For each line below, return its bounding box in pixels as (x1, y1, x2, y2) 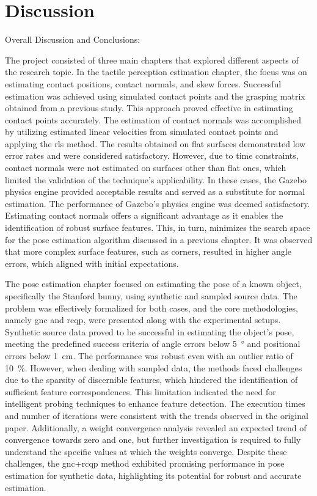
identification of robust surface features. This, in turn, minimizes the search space (5, 221, 310, 234)
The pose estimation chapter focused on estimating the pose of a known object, (5, 277, 302, 290)
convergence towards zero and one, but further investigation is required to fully (5, 433, 301, 446)
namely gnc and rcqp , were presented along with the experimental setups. (5, 313, 281, 326)
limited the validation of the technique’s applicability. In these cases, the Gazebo (5, 173, 307, 186)
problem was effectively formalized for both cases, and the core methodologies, (5, 301, 298, 314)
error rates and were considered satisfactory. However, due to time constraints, (5, 149, 299, 162)
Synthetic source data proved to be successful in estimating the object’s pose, (5, 325, 294, 338)
